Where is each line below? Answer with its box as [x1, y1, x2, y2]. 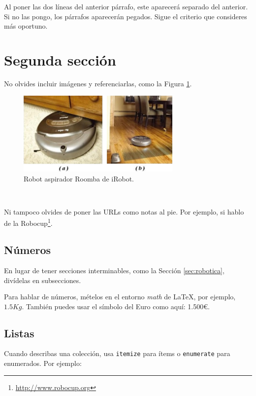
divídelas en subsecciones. [4, 275, 81, 285]
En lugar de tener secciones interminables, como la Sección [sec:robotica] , [4, 265, 224, 275]
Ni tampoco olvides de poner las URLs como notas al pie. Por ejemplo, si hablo [4, 206, 244, 216]
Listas [4, 325, 34, 340]
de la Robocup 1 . [4, 216, 53, 228]
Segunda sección [4, 49, 116, 70]
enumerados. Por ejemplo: [4, 358, 82, 368]
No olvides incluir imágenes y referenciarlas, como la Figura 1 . [4, 78, 192, 88]
